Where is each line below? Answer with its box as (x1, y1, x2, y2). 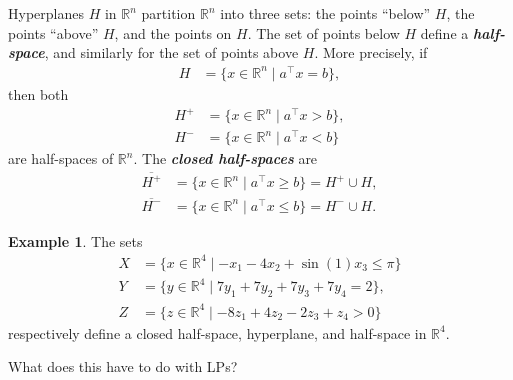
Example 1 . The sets (8, 230, 143, 251)
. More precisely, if (314, 42, 428, 63)
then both (8, 83, 69, 104)
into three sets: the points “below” (220, 3, 431, 23)
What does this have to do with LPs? (8, 356, 238, 377)
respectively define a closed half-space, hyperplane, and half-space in (8, 322, 427, 343)
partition (141, 3, 196, 23)
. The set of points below (247, 22, 400, 43)
